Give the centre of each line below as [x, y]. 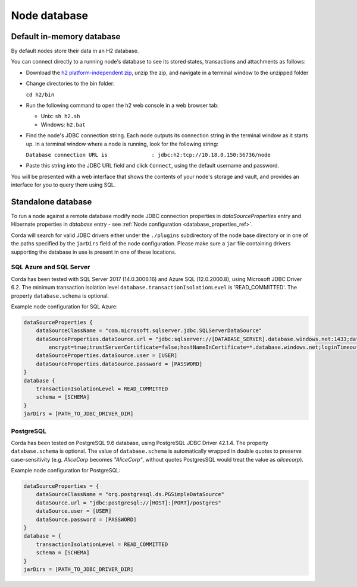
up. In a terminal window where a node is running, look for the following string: [122, 144]
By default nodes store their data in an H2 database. [75, 51]
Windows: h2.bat [63, 124]
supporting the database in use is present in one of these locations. [94, 252]
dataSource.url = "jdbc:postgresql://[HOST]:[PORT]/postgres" [129, 503]
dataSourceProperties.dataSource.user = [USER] [107, 356]
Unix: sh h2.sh [60, 116]
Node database [50, 15]
